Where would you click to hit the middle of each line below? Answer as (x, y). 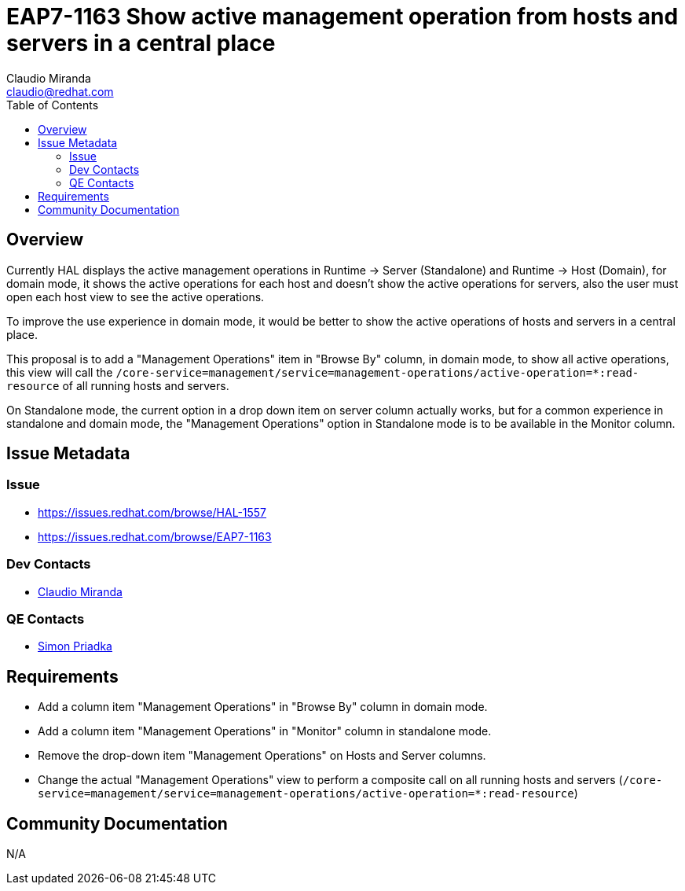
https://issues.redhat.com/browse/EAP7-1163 (155, 536)
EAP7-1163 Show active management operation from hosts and (342, 17)
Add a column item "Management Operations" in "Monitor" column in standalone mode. (265, 731)
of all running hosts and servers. (146, 385)
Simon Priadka (75, 646)
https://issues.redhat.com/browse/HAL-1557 (152, 512)
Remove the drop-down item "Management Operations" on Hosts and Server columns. (262, 756)
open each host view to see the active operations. (136, 296)
